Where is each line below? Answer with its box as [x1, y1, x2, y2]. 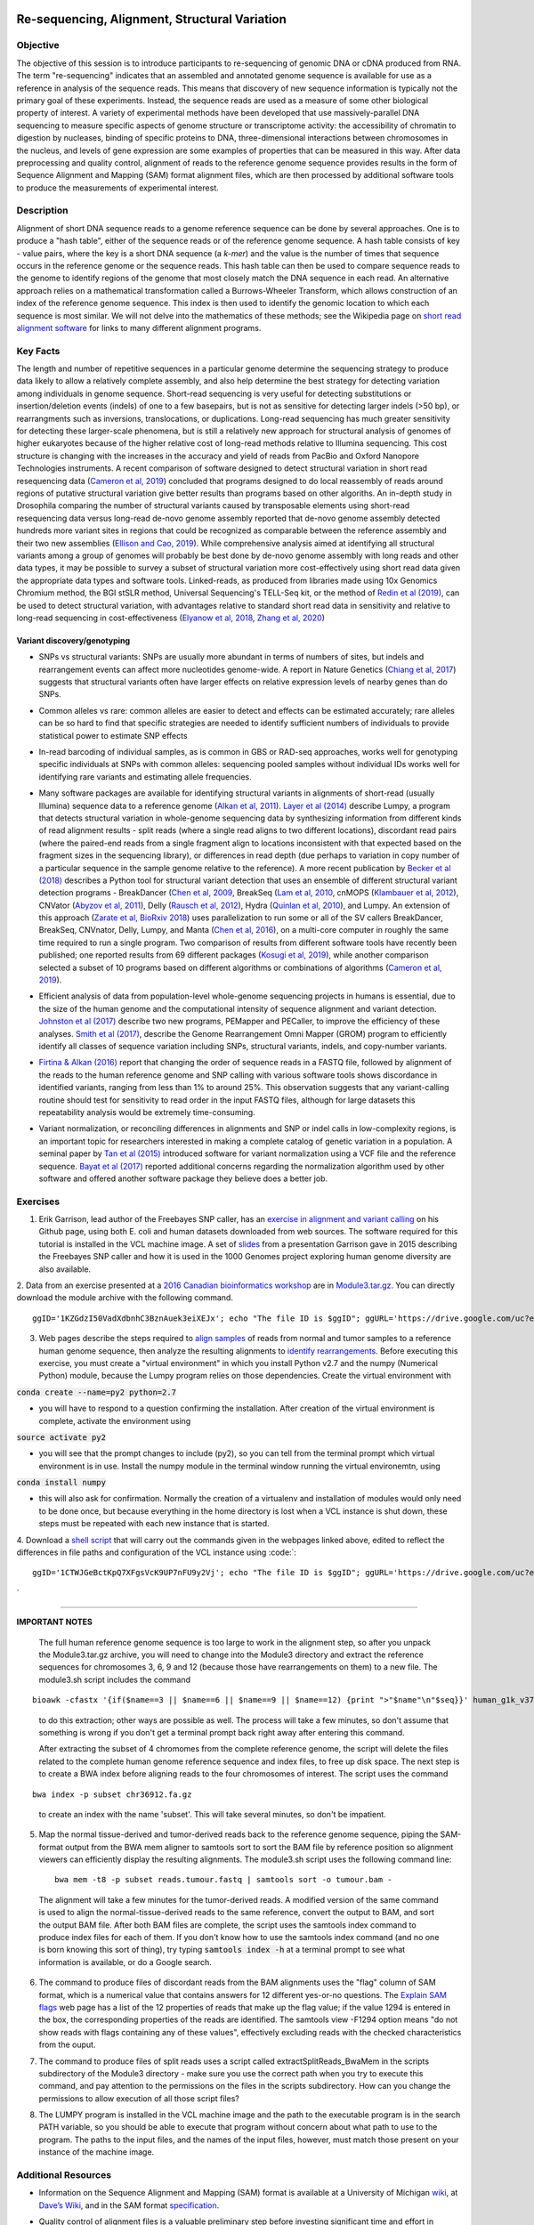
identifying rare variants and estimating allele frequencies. [38, 771, 253, 782]
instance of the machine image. [38, 2147, 155, 2157]
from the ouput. [38, 2039, 96, 2051]
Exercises [16, 1195, 61, 1208]
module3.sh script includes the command [38, 1674, 191, 1685]
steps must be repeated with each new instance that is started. [38, 1518, 271, 1529]
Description [16, 205, 69, 217]
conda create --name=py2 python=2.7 [16, 1387, 177, 1397]
